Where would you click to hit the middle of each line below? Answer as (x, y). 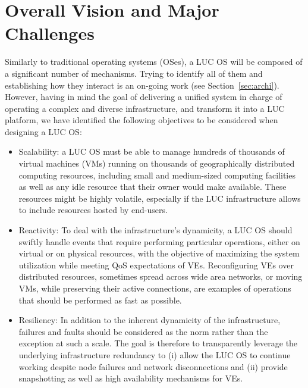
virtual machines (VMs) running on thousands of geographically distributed (157, 163)
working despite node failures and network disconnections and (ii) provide (153, 366)
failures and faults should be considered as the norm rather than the (143, 331)
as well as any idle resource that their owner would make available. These (153, 187)
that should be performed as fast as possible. (100, 300)
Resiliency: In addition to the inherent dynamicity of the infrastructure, (150, 320)
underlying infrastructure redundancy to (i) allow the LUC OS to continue (155, 354)
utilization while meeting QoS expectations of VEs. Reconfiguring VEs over (156, 265)
